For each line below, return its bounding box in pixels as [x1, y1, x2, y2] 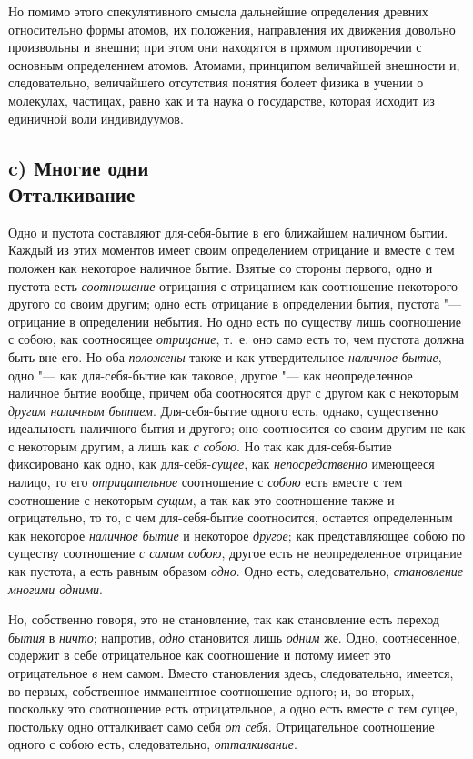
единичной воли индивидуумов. [8, 108, 184, 127]
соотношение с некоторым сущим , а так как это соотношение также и [8, 490, 395, 509]
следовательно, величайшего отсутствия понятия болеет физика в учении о [8, 73, 424, 92]
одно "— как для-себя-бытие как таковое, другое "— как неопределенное [8, 365, 413, 384]
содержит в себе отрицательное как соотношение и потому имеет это [8, 645, 391, 664]
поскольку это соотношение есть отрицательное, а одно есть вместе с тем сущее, [8, 699, 458, 718]
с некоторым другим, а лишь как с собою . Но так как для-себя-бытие [8, 436, 392, 455]
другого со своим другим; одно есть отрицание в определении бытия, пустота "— [8, 294, 462, 313]
